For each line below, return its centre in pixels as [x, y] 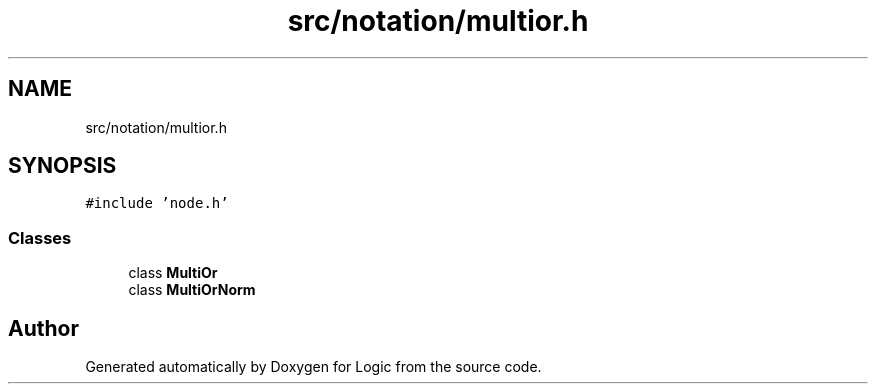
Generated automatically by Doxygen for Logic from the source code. [313, 367]
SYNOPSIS [62, 166]
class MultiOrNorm [192, 290]
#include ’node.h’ [157, 203]
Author [43, 328]
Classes [40, 237]
